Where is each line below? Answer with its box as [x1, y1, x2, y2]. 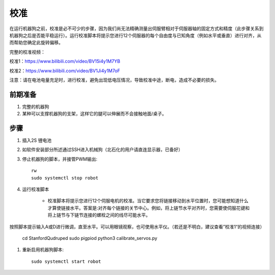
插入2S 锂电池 [22, 137, 52, 143]
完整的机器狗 [22, 103, 49, 109]
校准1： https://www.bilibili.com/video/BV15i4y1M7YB [9, 58, 121, 65]
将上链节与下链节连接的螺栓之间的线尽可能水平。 [47, 212, 150, 218]
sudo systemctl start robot [31, 258, 101, 264]
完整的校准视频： [9, 49, 45, 55]
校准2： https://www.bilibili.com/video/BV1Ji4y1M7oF [9, 68, 121, 74]
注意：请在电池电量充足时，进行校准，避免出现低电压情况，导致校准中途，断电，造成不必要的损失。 [9, 77, 219, 83]
